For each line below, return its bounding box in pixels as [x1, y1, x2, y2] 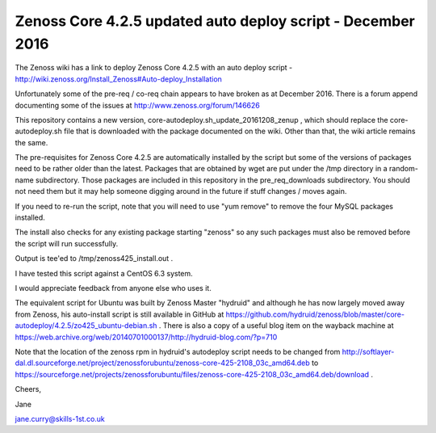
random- [388, 164, 419, 174]
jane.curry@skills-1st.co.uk [15, 414, 105, 423]
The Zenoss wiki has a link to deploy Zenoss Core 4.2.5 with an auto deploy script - [15, 63, 293, 73]
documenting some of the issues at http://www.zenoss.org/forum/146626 [15, 100, 260, 110]
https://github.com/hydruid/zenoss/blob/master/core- [225, 309, 405, 319]
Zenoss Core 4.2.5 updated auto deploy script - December [15, 12, 415, 30]
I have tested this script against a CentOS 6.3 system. [15, 268, 193, 278]
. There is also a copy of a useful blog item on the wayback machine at [158, 321, 395, 330]
